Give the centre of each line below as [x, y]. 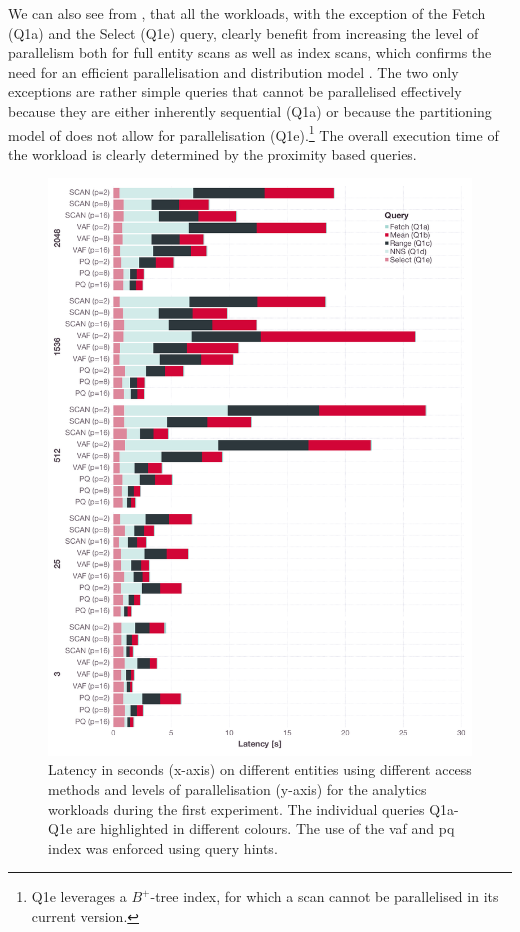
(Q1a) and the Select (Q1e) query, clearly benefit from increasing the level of [243, 32]
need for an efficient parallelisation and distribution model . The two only [233, 71]
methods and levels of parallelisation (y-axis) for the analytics [237, 788]
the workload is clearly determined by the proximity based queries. [212, 153]
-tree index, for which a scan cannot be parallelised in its [324, 896]
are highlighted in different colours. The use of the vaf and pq [265, 828]
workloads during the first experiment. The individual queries [236, 808]
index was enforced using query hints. [163, 847]
